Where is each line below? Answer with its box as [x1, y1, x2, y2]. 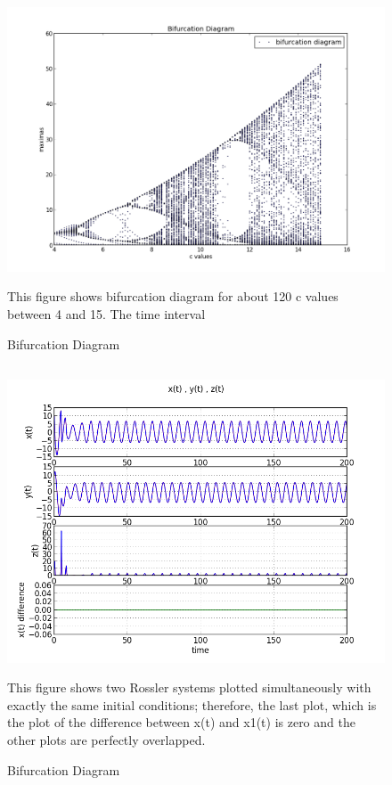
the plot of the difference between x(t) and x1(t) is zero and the [7, 713, 355, 732]
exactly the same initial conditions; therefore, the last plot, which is [7, 695, 377, 714]
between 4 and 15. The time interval [7, 305, 206, 323]
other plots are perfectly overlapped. [7, 731, 206, 749]
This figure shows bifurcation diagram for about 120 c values [7, 287, 339, 306]
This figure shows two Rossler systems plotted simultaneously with [7, 678, 372, 697]
